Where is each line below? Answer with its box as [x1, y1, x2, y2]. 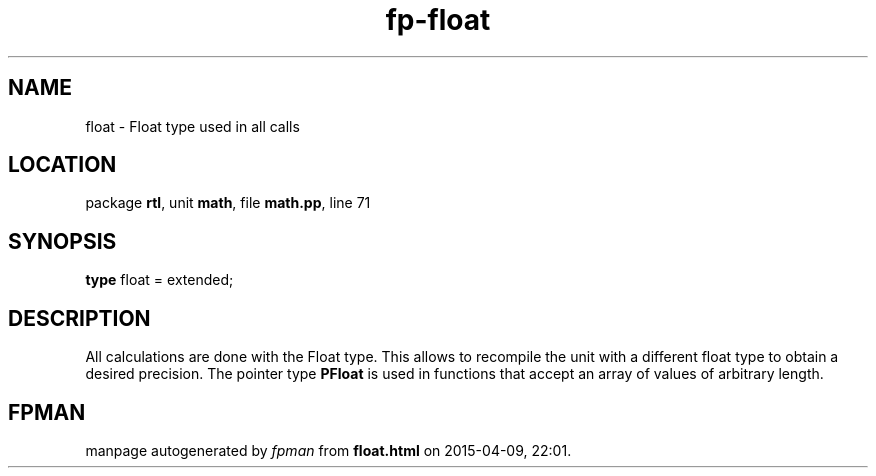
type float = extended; [85, 271, 234, 289]
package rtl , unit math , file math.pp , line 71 [85, 194, 371, 212]
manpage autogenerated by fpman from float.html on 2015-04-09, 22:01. [85, 441, 572, 459]
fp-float [385, 3, 491, 37]
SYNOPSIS [8, 228, 117, 254]
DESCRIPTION [8, 305, 151, 331]
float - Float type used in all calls [85, 117, 300, 135]
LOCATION [8, 152, 117, 178]
